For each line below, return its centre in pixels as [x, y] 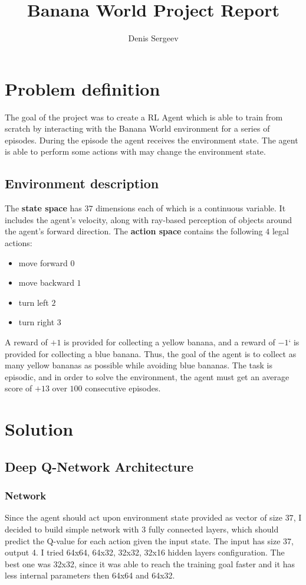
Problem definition [83, 88]
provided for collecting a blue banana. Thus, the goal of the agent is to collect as [151, 353]
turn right [37, 322]
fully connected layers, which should [213, 529]
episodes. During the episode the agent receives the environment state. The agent [152, 140]
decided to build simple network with [72, 529]
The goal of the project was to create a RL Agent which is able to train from [144, 117]
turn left [34, 302]
